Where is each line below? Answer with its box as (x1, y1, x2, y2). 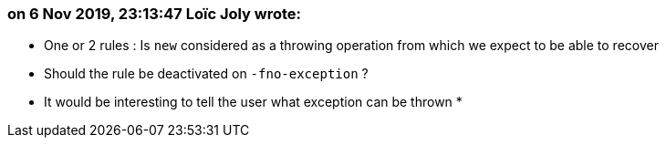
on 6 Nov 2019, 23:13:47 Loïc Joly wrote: (7, 5, 302, 23)
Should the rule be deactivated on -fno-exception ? (44, 66, 369, 82)
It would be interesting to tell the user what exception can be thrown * (44, 94, 463, 110)
